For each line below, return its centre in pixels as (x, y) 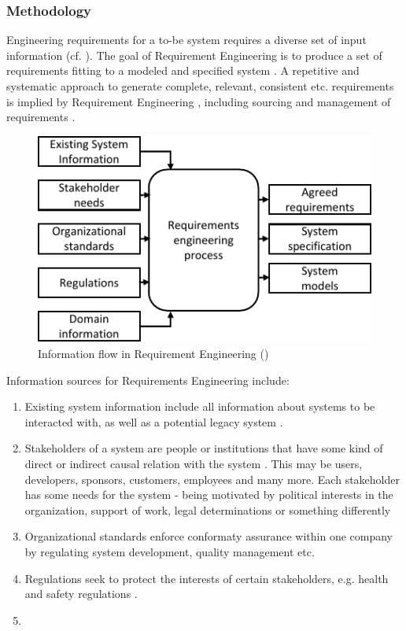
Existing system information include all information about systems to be (200, 406)
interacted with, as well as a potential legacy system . (154, 421)
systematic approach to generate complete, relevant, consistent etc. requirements (200, 86)
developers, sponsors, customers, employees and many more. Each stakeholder (212, 479)
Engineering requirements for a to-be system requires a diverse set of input (186, 40)
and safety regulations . (81, 594)
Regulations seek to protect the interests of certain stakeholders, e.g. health (207, 578)
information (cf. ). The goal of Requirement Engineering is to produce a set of (194, 55)
